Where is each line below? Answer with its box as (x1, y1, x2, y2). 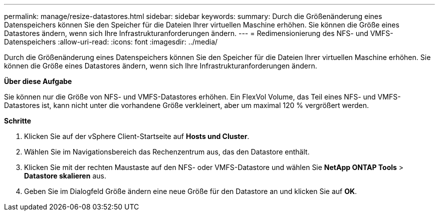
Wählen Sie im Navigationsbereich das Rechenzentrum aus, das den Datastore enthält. (24, 147, 310, 156)
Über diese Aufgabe (4, 77, 72, 85)
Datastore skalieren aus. (24, 171, 106, 180)
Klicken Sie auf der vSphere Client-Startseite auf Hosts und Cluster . (24, 132, 250, 140)
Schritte (4, 116, 31, 125)
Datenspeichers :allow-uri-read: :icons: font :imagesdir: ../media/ (4, 37, 218, 46)
